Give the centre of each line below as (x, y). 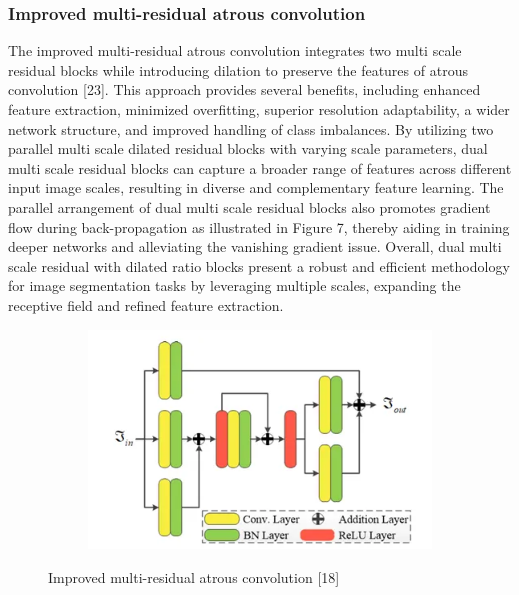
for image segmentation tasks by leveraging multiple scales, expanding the (234, 285)
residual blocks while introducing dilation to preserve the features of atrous (238, 69)
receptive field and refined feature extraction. (146, 304)
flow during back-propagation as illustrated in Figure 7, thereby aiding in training (259, 226)
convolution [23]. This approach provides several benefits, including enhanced (244, 89)
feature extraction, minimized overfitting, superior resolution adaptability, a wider (259, 109)
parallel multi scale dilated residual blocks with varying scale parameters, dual (248, 148)
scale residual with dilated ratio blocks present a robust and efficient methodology (259, 265)
